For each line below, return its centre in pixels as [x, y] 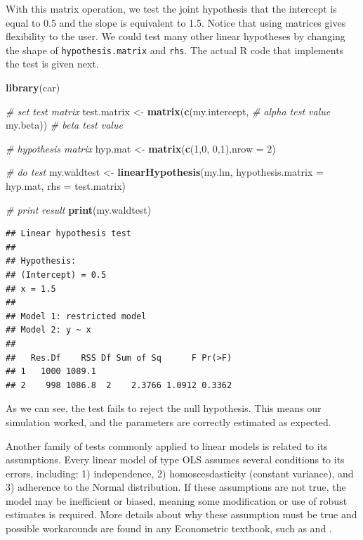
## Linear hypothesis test [68, 234]
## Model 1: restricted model [76, 316]
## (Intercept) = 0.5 [56, 275]
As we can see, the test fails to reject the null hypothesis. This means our [164, 408]
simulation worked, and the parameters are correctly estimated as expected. [169, 422]
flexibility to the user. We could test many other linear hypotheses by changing [176, 36]
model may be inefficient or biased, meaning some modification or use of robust [177, 500]
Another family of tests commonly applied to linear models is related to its [167, 445]
